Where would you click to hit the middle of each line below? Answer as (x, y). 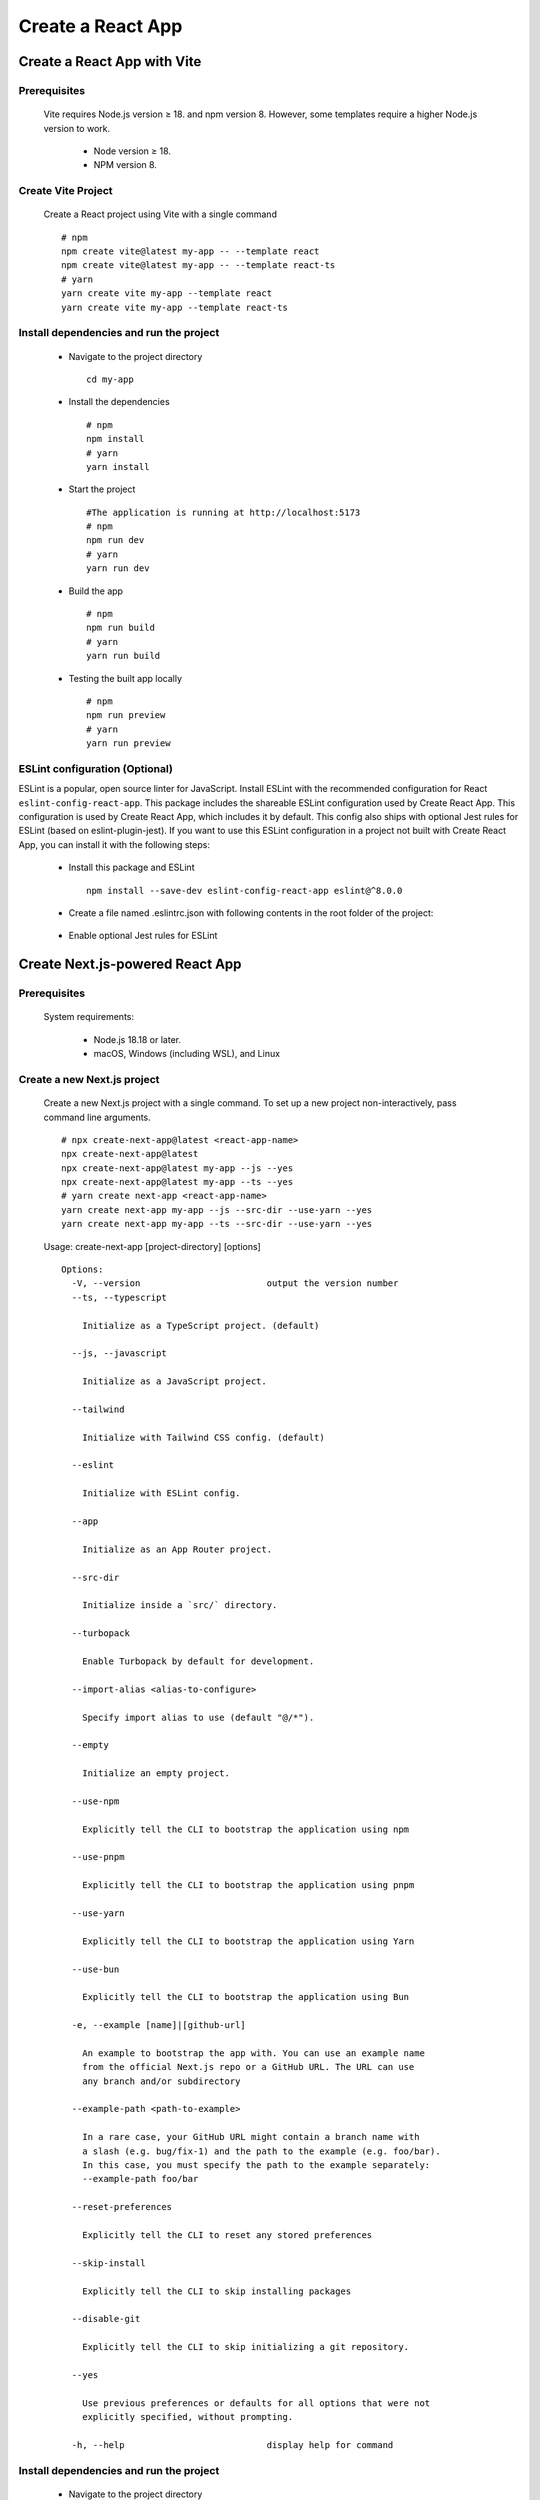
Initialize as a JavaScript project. (174, 1381)
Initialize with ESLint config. (161, 1493)
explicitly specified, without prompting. (187, 2417)
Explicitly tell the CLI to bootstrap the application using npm (245, 1829)
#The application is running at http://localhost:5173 (223, 512)
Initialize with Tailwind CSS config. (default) (203, 1437)
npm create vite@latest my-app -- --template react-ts (198, 265)
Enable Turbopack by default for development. (198, 1661)
